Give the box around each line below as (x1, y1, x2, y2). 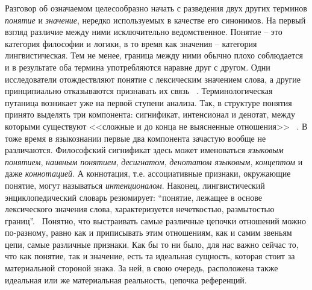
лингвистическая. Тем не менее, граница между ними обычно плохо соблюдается (5, 49, 303, 61)
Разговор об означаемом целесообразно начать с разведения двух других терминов (5, 2, 307, 14)
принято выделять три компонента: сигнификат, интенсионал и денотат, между (5, 108, 295, 121)
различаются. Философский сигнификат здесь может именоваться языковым (5, 143, 284, 156)
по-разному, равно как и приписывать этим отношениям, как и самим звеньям (5, 226, 292, 239)
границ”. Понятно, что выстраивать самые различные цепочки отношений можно (5, 214, 307, 227)
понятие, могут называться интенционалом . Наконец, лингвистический (5, 178, 265, 191)
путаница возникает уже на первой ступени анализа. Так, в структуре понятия (5, 96, 292, 109)
